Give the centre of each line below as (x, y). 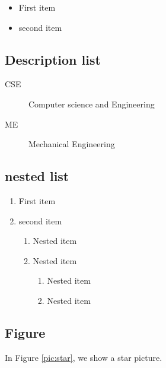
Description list (53, 59)
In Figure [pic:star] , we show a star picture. (84, 357)
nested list (37, 176)
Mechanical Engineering (72, 144)
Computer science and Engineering (92, 104)
